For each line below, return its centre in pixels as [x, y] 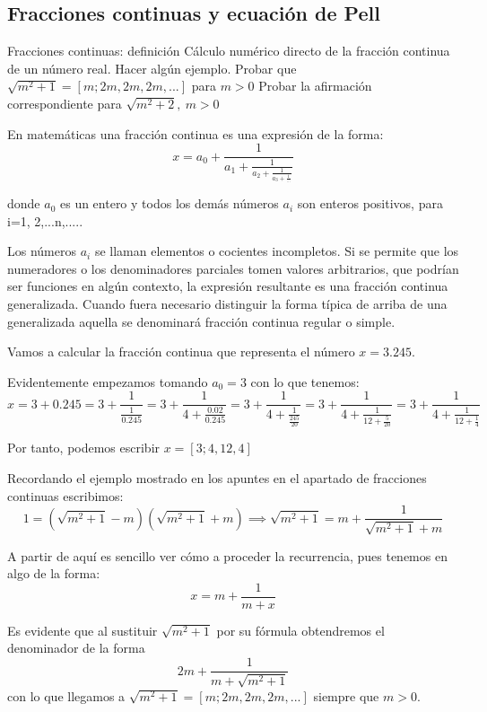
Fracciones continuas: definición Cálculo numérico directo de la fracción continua [229, 51]
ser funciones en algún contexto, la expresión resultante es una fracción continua [228, 286]
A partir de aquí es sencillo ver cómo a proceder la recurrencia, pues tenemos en [227, 555]
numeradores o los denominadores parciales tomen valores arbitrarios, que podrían [233, 268]
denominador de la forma [76, 648]
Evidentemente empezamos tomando [108, 381]
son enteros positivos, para [370, 203]
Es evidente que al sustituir [83, 630]
